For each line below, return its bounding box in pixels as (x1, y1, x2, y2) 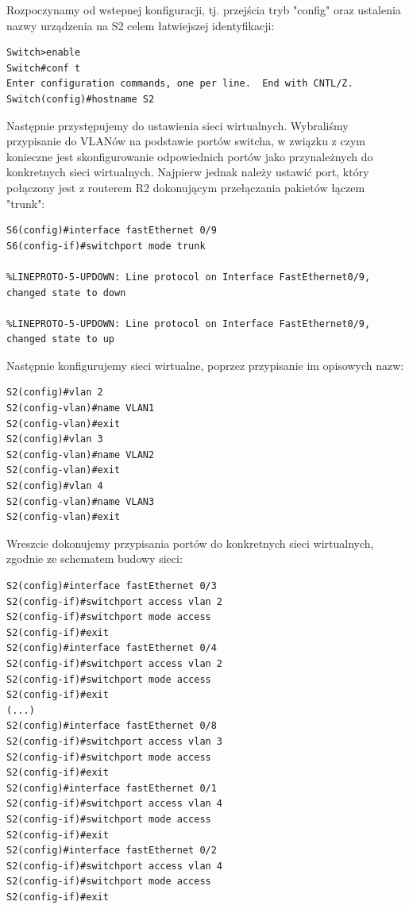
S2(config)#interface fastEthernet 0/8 (6, 720, 217, 732)
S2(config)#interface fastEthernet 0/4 (6, 642, 217, 654)
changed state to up (6, 333, 115, 345)
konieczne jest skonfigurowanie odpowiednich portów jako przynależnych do (6, 148, 373, 164)
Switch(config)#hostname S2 (6, 93, 155, 105)
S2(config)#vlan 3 (6, 433, 103, 445)
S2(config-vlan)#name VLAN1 (6, 403, 155, 414)
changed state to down (6, 287, 126, 299)
